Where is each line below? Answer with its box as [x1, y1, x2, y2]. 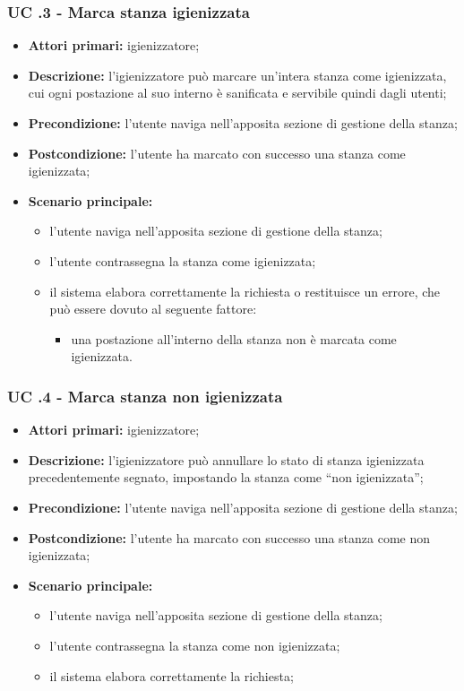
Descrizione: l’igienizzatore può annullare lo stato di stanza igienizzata [28, 450, 425, 469]
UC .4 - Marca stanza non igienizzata [7, 384, 283, 407]
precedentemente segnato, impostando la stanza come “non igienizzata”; [28, 468, 424, 487]
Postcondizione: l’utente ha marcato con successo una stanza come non [28, 528, 431, 547]
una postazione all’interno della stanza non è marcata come [71, 329, 397, 348]
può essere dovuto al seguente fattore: [49, 299, 257, 318]
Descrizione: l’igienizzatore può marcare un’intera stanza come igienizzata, [28, 65, 447, 84]
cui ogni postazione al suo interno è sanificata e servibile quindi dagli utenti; [28, 83, 447, 102]
